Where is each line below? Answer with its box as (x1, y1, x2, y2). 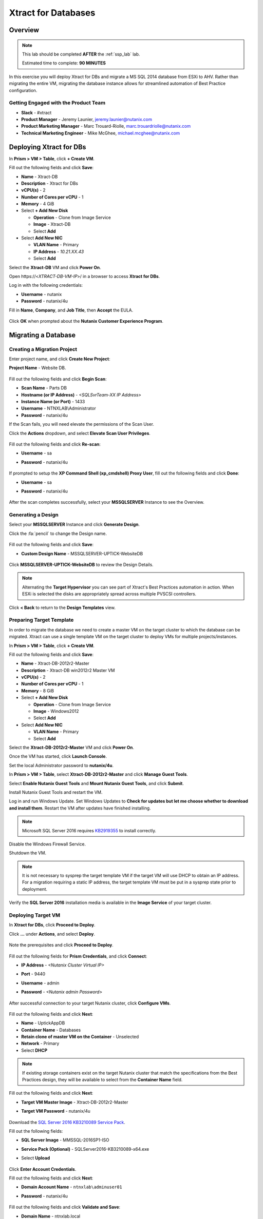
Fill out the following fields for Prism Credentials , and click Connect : (9, 953, 147, 959)
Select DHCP (21, 1047, 48, 1053)
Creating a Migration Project (9, 346, 77, 353)
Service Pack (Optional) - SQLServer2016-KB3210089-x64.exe (21, 1146, 150, 1152)
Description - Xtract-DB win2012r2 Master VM (21, 667, 115, 673)
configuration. (9, 87, 38, 93)
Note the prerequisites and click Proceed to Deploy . (9, 942, 114, 948)
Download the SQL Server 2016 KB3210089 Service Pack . (9, 1119, 125, 1125)
